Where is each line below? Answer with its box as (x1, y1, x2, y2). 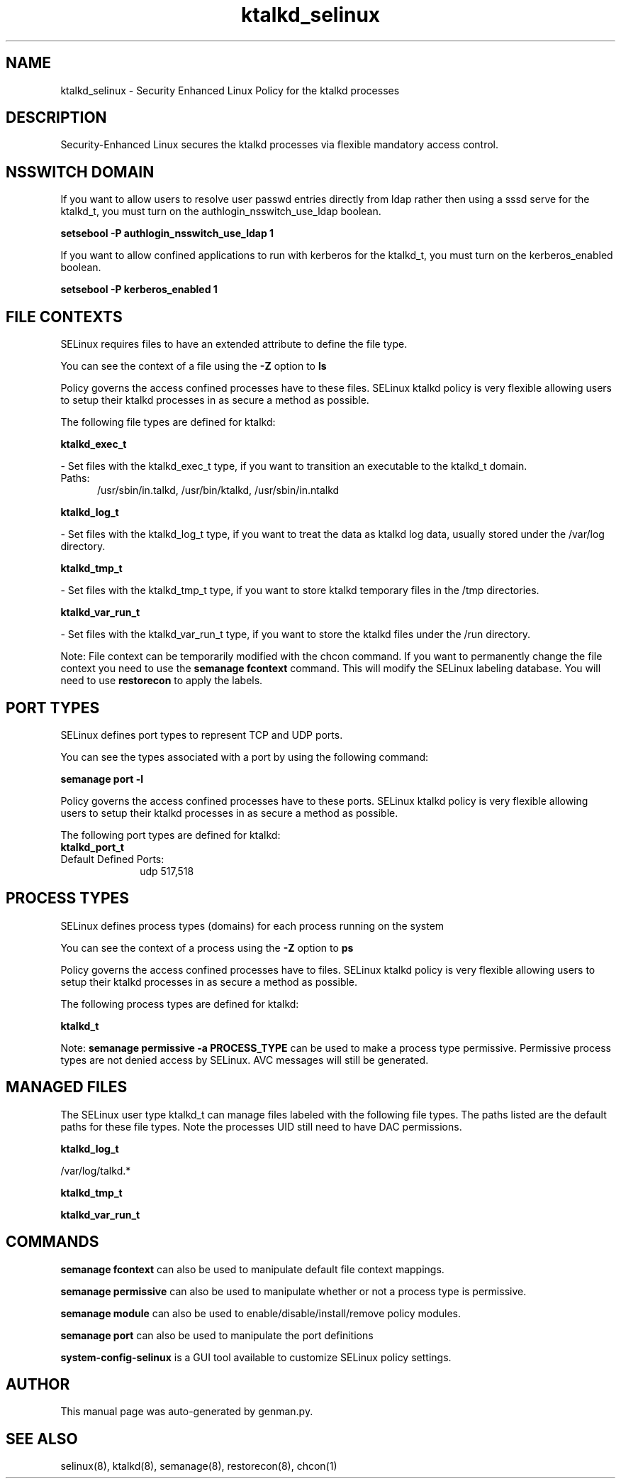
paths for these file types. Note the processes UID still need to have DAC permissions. (60, 1120, 462, 1133)
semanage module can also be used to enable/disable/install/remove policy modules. (60, 1307, 461, 1319)
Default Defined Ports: (60, 852, 164, 865)
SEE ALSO (6, 1429, 78, 1448)
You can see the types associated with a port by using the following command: (60, 750, 429, 763)
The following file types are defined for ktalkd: (60, 416, 276, 429)
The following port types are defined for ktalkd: (60, 828, 281, 841)
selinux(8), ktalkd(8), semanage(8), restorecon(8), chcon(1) (60, 1460, 337, 1473)
